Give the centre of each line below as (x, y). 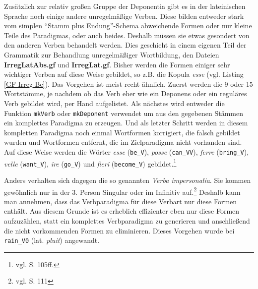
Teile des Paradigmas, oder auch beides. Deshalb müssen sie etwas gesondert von (127, 35)
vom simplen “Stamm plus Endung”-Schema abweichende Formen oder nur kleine (128, 26)
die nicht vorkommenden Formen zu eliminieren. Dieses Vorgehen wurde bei (119, 230)
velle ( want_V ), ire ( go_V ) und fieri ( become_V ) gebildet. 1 (90, 163)
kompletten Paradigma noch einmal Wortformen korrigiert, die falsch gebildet (122, 132)
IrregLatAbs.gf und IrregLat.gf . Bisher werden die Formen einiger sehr (117, 64)
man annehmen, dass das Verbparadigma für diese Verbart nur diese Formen (121, 201)
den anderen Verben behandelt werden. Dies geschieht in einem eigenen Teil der (125, 45)
